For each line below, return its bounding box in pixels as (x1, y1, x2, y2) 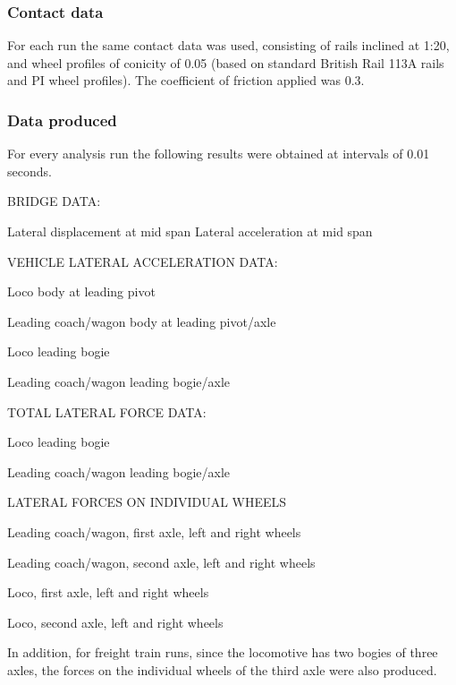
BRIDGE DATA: (7, 192, 101, 210)
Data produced (7, 108, 117, 131)
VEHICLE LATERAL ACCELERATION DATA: (7, 252, 278, 270)
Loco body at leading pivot (7, 282, 156, 301)
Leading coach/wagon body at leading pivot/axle (7, 312, 276, 330)
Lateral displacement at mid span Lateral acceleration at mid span (7, 222, 373, 240)
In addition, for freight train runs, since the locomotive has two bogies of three (7, 643, 438, 662)
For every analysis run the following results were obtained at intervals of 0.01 (7, 144, 430, 163)
